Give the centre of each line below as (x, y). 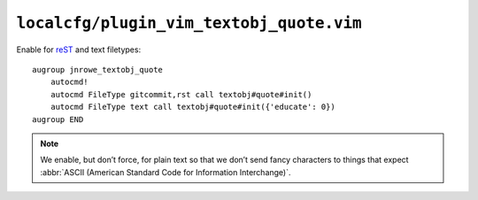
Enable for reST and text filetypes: (79, 50)
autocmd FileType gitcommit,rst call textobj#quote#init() (181, 94)
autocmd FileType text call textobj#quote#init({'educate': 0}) (193, 107)
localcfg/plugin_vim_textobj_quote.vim (189, 23)
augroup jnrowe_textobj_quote (98, 69)
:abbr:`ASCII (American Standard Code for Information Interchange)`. (166, 172)
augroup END (58, 119)
